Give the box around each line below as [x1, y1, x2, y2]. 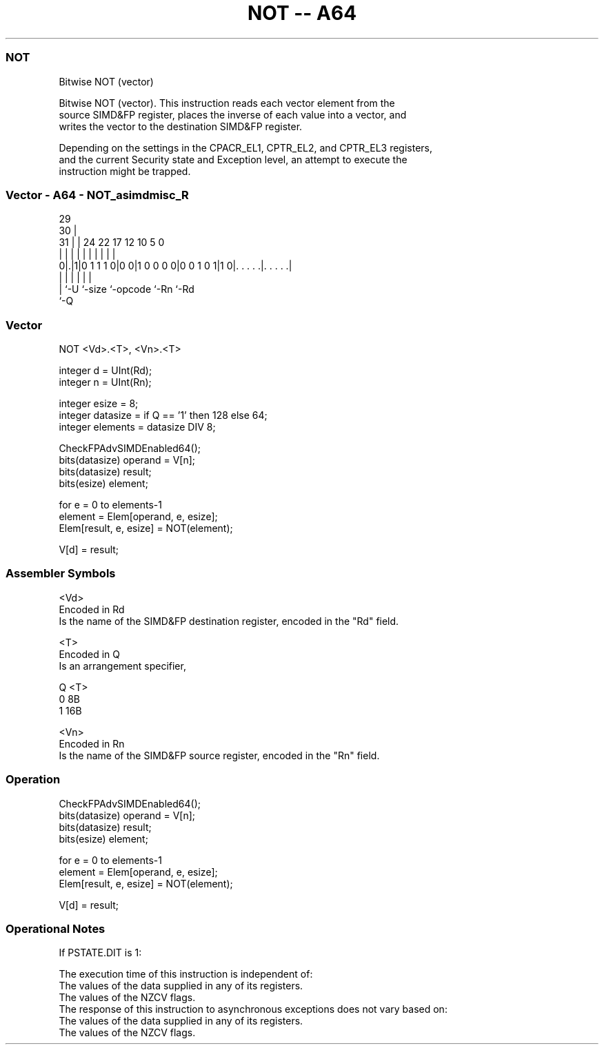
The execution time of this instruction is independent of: [59, 968, 313, 980]
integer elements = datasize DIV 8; [59, 421, 216, 433]
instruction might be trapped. [59, 165, 191, 177]
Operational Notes [6, 921, 105, 936]
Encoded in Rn [59, 737, 125, 750]
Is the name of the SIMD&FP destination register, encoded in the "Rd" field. [59, 615, 399, 627]
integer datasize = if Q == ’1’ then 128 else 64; [59, 409, 268, 421]
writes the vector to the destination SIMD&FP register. [59, 120, 303, 132]
